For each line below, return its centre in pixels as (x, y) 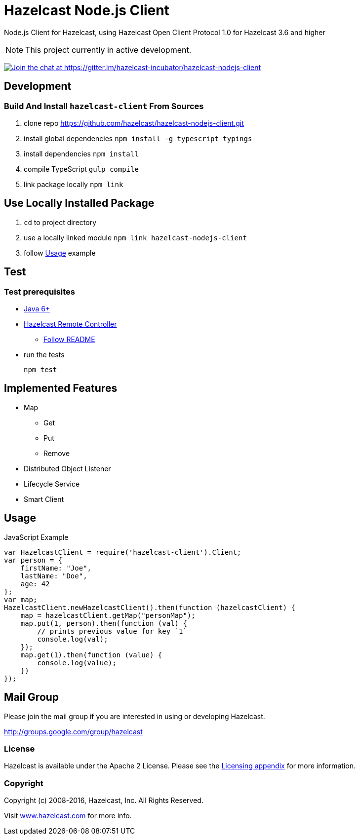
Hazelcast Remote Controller (70, 324)
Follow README (69, 340)
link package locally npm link (74, 184)
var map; (21, 599)
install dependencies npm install (81, 153)
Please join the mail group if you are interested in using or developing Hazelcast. (135, 716)
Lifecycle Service (52, 484)
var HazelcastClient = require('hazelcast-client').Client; (123, 552)
